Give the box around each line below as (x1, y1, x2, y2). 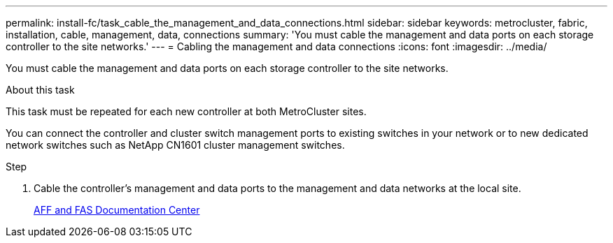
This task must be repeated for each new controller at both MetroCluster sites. (6, 105, 367, 117)
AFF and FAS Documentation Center (34, 204, 200, 216)
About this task (6, 84, 75, 96)
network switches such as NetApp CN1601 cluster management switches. (6, 139, 345, 151)
